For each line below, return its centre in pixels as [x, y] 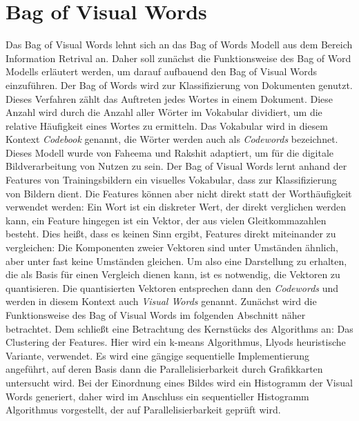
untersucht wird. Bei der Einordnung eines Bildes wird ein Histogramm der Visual [179, 382]
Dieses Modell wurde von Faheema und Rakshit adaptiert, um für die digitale [170, 152]
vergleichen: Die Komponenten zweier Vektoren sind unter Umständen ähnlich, [172, 247]
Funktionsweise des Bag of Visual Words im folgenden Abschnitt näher [156, 315]
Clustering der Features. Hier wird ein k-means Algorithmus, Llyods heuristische [176, 342]
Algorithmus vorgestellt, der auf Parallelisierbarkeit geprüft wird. [143, 410]
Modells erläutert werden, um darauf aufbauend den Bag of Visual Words [162, 71]
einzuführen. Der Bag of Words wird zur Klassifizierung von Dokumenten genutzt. [179, 85]
